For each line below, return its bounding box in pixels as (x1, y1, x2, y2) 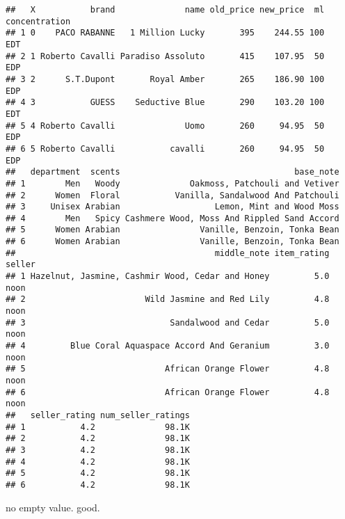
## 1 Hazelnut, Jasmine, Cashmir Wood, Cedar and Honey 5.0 (6, 271, 330, 282)
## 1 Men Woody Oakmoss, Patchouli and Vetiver (6, 178, 339, 189)
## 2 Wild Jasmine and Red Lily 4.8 (6, 294, 330, 305)
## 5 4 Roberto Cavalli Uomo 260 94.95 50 (6, 120, 325, 131)
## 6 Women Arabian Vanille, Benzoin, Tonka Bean (6, 237, 339, 247)
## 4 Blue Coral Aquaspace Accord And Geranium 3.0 (6, 341, 330, 351)
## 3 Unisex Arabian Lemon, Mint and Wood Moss (6, 202, 339, 212)
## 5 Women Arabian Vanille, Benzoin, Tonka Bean (6, 225, 339, 235)
